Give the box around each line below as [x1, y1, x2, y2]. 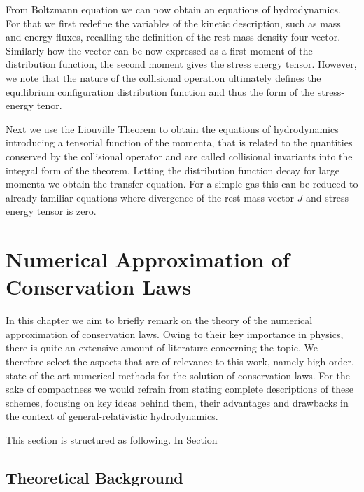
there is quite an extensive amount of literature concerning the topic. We [6, 340, 318, 355]
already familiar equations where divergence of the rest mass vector [6, 190, 294, 204]
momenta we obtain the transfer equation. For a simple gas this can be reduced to [6, 176, 358, 191]
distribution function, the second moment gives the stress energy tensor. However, [6, 57, 357, 71]
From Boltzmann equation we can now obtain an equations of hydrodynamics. [6, 2, 341, 16]
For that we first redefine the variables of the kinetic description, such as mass [6, 15, 341, 30]
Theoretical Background [6, 466, 183, 488]
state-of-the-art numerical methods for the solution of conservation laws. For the [6, 367, 350, 382]
